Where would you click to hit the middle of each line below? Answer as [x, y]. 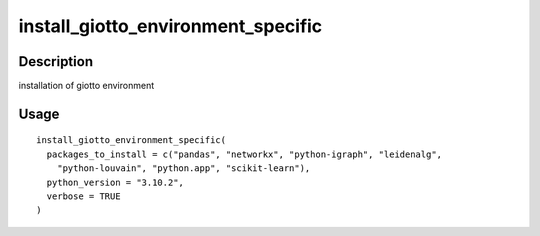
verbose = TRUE [83, 196]
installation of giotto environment [86, 86]
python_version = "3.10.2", [115, 182]
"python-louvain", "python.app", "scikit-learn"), [183, 168]
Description [56, 61]
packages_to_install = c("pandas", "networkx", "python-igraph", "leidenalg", [244, 154]
